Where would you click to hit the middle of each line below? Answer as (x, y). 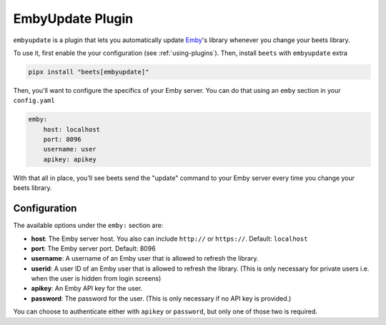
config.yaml (34, 101)
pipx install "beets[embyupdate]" (89, 72)
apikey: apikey (70, 159)
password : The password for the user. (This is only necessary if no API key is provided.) (161, 298)
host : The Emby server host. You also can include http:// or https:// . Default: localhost (169, 239)
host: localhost (71, 129)
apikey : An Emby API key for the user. (87, 289)
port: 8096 (62, 140)
